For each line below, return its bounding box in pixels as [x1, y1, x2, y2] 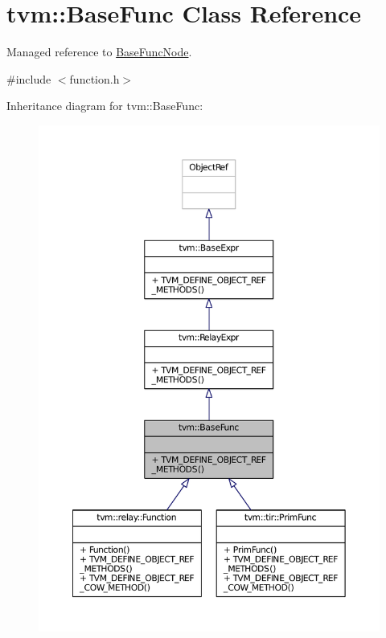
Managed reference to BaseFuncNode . [6, 43, 192, 60]
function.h [69, 70, 120, 87]
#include [6, 70, 51, 87]
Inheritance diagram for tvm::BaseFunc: [6, 97, 203, 114]
